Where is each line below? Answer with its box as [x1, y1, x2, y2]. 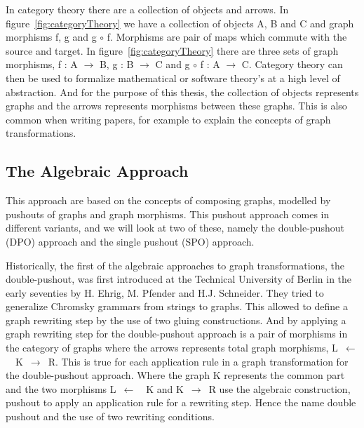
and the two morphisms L [6, 381, 116, 396]
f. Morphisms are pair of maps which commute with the [107, 29, 347, 44]
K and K [146, 381, 184, 396]
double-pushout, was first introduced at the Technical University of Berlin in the [6, 272, 352, 286]
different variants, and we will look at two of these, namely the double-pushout [6, 220, 344, 235]
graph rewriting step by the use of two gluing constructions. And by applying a [6, 312, 346, 327]
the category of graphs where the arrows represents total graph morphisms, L [6, 340, 338, 355]
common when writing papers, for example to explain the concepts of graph [6, 112, 331, 126]
